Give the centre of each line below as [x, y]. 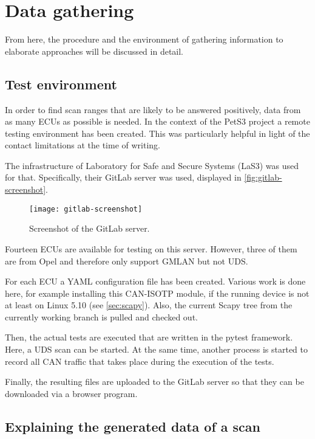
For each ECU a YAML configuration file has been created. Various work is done [155, 281]
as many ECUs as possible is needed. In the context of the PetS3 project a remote [157, 121]
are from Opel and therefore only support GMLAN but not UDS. [127, 261]
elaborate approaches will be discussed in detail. [94, 51]
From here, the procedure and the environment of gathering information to [144, 39]
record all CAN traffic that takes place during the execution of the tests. [140, 361]
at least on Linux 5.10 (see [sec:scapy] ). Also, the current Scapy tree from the [149, 305]
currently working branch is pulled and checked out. [101, 316]
